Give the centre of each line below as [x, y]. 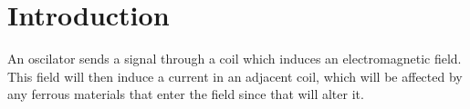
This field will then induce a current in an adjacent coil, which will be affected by [235, 76]
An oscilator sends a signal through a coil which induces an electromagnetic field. [235, 59]
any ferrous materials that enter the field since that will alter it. [186, 94]
